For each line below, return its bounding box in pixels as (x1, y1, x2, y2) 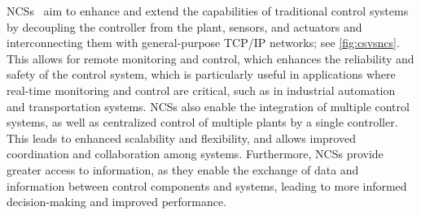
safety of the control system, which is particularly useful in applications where (7, 66, 396, 83)
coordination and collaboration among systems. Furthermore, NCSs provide (7, 145, 384, 162)
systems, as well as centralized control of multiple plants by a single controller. (7, 114, 398, 131)
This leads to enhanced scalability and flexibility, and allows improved (7, 129, 356, 146)
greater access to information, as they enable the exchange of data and (7, 161, 359, 178)
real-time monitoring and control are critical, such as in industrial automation (7, 81, 396, 98)
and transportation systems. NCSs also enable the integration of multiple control (7, 97, 410, 114)
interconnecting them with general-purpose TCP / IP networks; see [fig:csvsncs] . (7, 34, 400, 51)
